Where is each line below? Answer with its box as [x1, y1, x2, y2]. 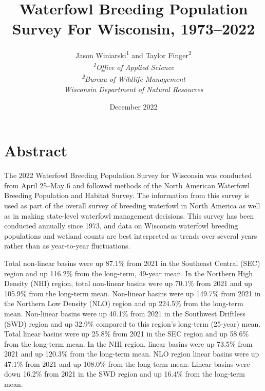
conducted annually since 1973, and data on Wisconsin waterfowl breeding [4, 220, 238, 231]
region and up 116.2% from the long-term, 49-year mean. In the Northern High [4, 268, 253, 278]
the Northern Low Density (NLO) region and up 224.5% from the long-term [4, 298, 243, 309]
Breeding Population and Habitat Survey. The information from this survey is [4, 190, 249, 201]
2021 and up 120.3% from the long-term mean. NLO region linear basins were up [4, 348, 259, 359]
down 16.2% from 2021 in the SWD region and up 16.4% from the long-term [4, 368, 245, 379]
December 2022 [109, 101, 158, 112]
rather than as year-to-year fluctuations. [4, 240, 130, 251]
